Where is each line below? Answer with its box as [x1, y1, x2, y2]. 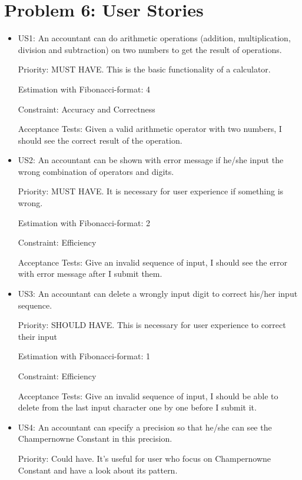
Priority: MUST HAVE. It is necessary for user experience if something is [18, 185, 284, 197]
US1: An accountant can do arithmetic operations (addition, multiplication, [18, 32, 291, 44]
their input [18, 330, 57, 342]
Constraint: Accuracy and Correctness [18, 102, 155, 115]
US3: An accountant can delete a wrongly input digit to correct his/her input [18, 287, 298, 300]
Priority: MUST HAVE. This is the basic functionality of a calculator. [18, 63, 271, 75]
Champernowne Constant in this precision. [18, 432, 172, 445]
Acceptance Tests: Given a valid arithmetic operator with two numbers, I [18, 123, 282, 135]
